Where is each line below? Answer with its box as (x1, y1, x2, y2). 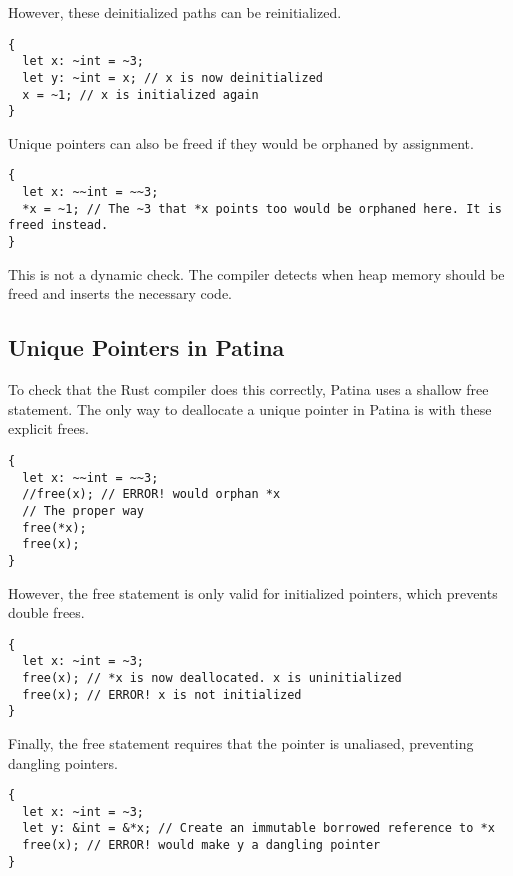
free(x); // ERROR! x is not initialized (22, 687, 302, 702)
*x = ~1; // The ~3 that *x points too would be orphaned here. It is (22, 201, 502, 216)
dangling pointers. (8, 752, 118, 773)
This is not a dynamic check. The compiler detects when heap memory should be (8, 263, 505, 284)
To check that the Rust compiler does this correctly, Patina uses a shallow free (8, 379, 489, 400)
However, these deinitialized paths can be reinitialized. (8, 2, 342, 22)
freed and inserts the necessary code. (8, 283, 233, 304)
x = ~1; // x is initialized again (22, 87, 259, 102)
